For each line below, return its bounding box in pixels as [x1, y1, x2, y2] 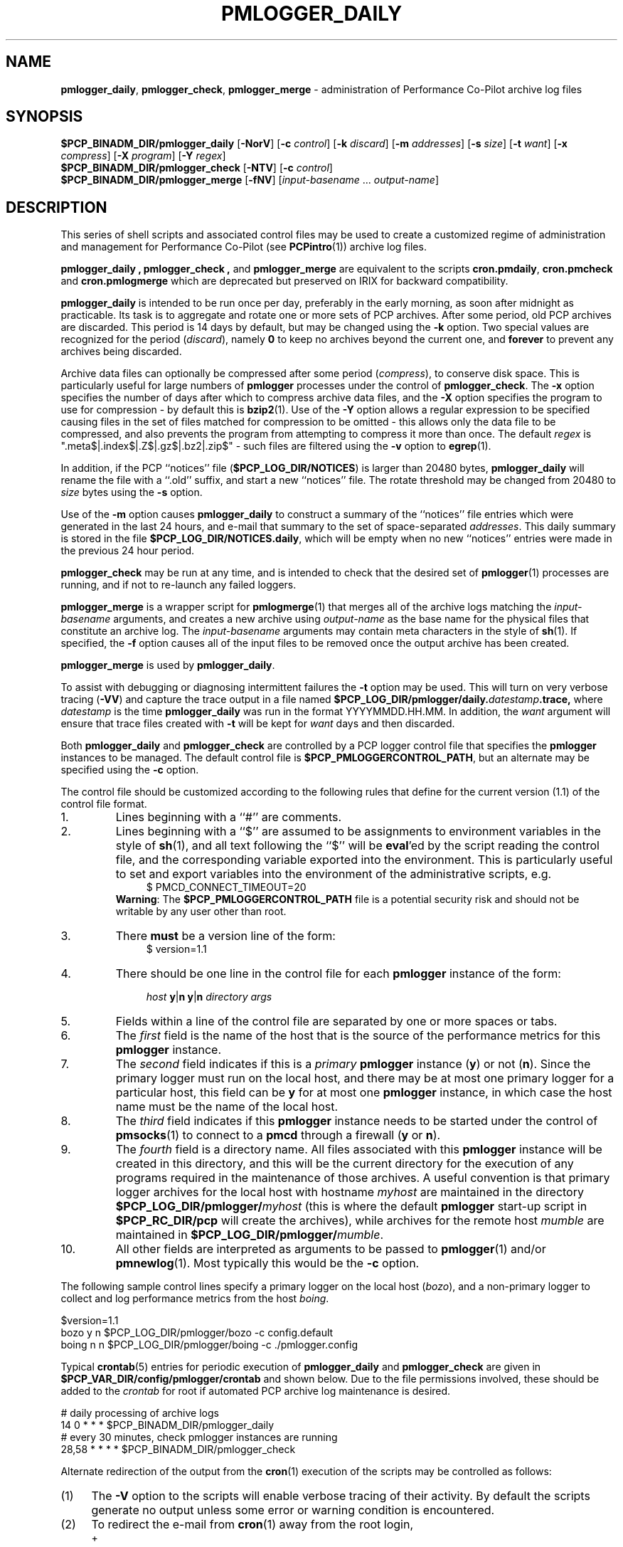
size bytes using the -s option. [60, 486, 203, 499]
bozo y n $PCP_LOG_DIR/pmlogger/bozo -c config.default [60, 1326, 334, 1339]
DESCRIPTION [6, 198, 107, 216]
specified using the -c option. [60, 764, 199, 776]
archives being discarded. [60, 345, 182, 358]
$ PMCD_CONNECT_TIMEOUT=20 [146, 881, 307, 894]
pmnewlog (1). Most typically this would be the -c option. [115, 1256, 420, 1271]
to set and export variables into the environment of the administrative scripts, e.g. [115, 867, 552, 882]
